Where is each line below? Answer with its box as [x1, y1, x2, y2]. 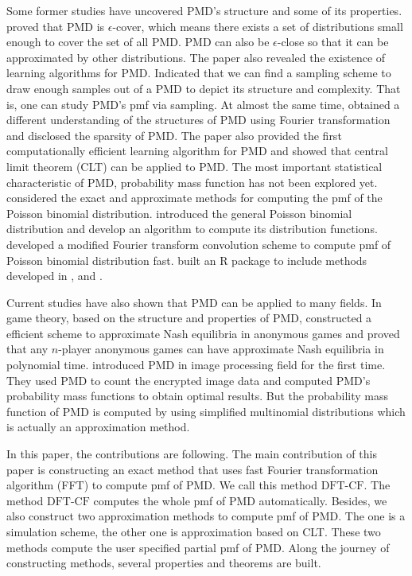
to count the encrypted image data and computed [90, 372, 333, 388]
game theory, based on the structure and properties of [6, 309, 270, 326]
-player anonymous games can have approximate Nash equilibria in [58, 341, 384, 357]
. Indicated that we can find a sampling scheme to [147, 64, 391, 81]
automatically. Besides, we [258, 492, 387, 508]
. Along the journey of [282, 539, 390, 555]
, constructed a [298, 309, 372, 326]
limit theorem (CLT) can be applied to [6, 158, 196, 174]
